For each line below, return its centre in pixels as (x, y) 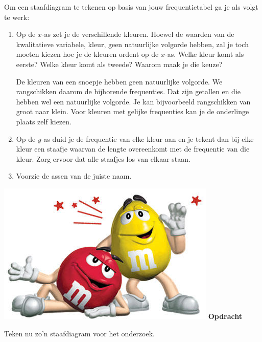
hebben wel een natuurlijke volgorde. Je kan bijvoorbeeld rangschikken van (133, 101)
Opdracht (225, 316)
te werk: (17, 17)
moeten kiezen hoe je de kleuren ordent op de (87, 54)
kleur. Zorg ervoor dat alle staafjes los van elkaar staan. (103, 158)
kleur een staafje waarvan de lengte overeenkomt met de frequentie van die (133, 149)
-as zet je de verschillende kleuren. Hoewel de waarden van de (138, 34)
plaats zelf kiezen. (44, 121)
